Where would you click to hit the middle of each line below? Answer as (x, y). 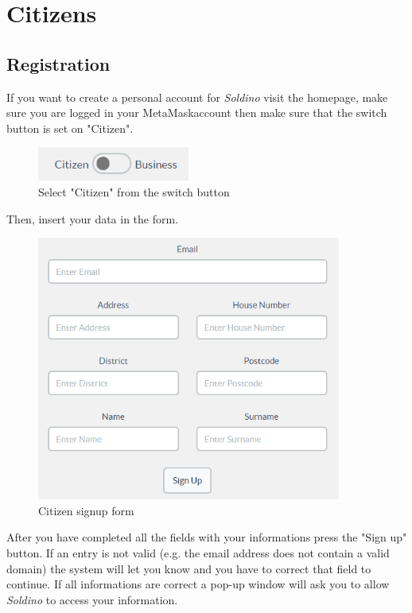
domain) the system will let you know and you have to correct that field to (189, 568)
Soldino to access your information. (92, 599)
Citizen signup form (86, 510)
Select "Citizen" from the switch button (134, 192)
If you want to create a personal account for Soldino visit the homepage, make (197, 97)
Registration (58, 63)
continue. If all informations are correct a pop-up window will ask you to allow (198, 584)
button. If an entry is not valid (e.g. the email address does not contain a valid (198, 552)
